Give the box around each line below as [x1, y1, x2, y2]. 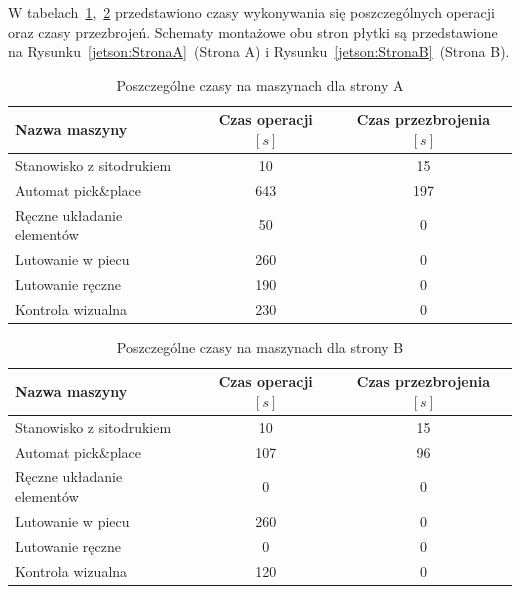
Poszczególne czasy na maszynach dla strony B [116, 336, 404, 357]
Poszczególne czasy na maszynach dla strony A [116, 74, 404, 95]
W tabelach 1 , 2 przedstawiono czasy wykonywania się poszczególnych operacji [8, 2, 495, 22]
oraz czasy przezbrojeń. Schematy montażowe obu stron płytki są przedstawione [8, 21, 498, 42]
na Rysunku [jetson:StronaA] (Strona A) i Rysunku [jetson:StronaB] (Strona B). [8, 41, 510, 62]
